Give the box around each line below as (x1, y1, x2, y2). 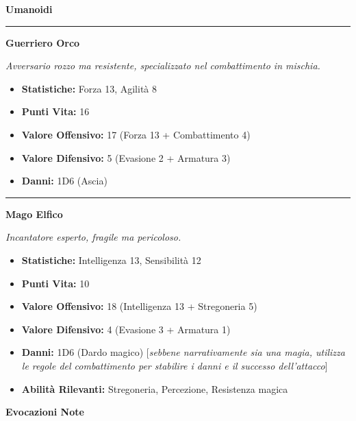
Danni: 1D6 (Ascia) (21, 173, 107, 188)
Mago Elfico (5, 206, 63, 221)
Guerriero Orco (5, 35, 80, 49)
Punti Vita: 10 (21, 276, 90, 290)
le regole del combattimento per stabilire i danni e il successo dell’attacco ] (21, 358, 328, 372)
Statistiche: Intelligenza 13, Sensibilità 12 (21, 252, 201, 267)
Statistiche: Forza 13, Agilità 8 (21, 81, 157, 95)
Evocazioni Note (5, 405, 84, 419)
